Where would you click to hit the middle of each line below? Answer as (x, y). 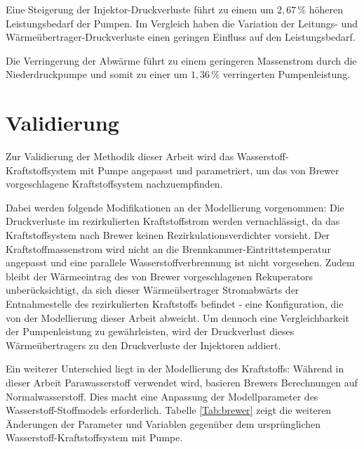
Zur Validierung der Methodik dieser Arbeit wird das (120, 156)
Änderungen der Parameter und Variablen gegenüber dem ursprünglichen (163, 423)
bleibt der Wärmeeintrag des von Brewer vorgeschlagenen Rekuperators (160, 276)
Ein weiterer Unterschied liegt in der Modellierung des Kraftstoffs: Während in (175, 369)
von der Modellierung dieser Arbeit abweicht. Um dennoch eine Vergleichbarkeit (177, 317)
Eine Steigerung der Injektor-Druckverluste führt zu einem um (140, 9)
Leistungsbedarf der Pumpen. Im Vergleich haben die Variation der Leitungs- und (182, 23)
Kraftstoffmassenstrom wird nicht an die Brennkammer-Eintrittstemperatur (168, 248)
